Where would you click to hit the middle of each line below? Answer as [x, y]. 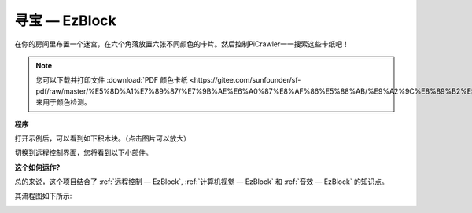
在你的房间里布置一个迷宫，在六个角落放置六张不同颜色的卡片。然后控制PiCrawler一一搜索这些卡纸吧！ [182, 44]
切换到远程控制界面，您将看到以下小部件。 [83, 152]
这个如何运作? [37, 167]
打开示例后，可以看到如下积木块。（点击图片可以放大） [102, 138]
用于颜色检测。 [66, 102]
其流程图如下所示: [43, 196]
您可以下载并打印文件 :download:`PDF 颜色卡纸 [112, 80]
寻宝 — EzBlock [66, 20]
